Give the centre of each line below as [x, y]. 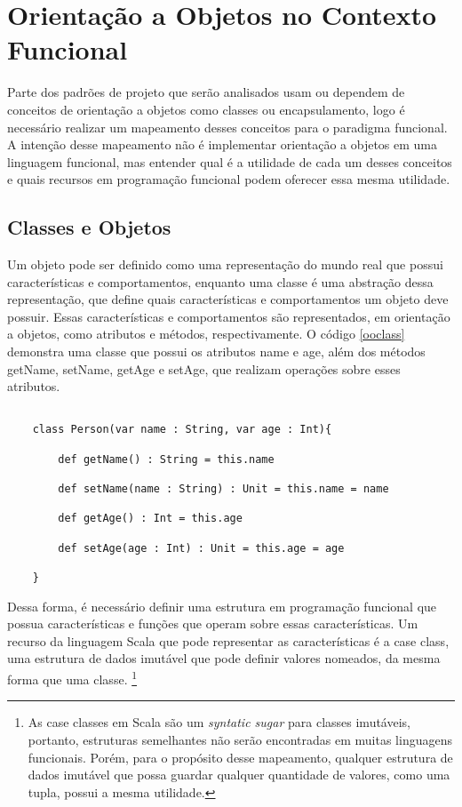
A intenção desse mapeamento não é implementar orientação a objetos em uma [223, 144]
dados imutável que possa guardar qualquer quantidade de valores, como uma [239, 775]
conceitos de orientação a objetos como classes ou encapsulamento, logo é [206, 109]
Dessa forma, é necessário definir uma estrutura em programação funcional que [222, 606]
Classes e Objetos [89, 227]
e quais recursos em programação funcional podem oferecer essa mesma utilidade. [229, 179]
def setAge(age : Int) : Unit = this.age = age [201, 548]
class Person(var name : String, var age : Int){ [182, 430]
